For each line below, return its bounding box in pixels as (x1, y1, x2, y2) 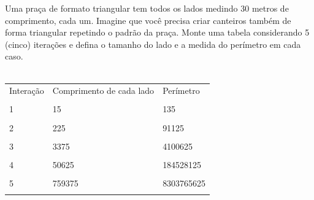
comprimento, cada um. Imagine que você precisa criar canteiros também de (5, 13, 291, 26)
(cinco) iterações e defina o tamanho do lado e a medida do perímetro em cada (5, 37, 301, 50)
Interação (9, 84, 44, 97)
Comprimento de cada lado (52, 84, 155, 97)
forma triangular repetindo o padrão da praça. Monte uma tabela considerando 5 (5, 26, 310, 39)
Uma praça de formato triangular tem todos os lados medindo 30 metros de (5, 2, 289, 14)
